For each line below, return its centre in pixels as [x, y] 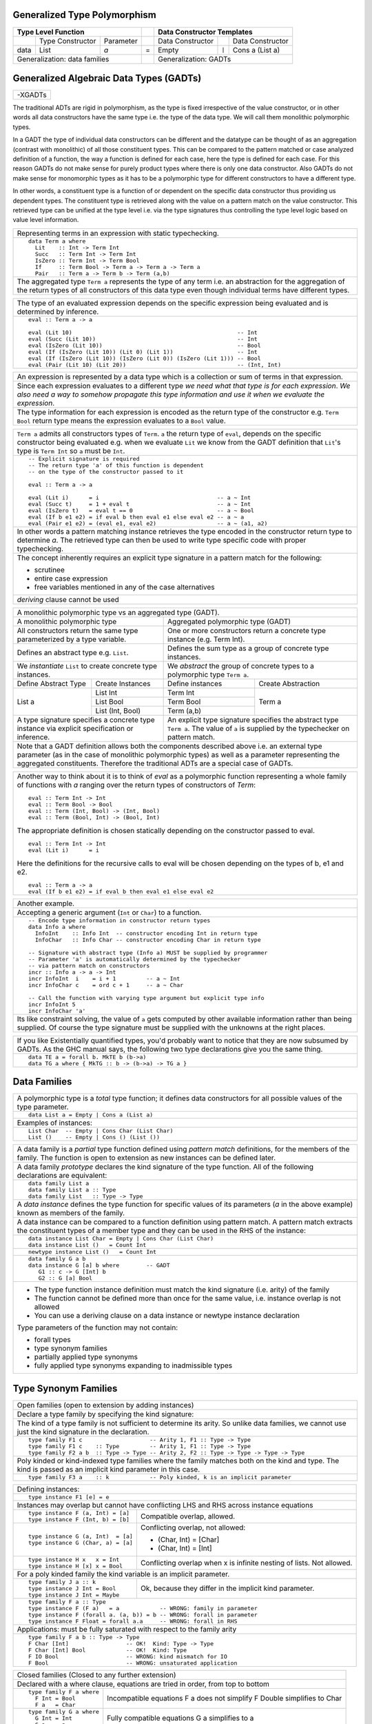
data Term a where [57, 241]
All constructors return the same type [77, 630]
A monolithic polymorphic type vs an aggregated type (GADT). [118, 612]
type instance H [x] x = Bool [75, 1566]
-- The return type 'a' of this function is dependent [116, 465]
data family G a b [57, 1259]
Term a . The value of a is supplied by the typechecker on [259, 728]
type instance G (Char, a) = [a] [81, 1542]
